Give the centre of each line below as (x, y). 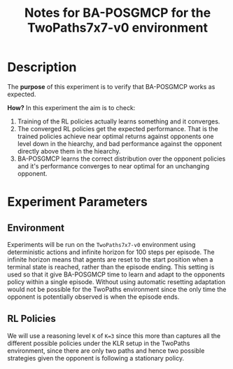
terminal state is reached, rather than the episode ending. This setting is (111, 267)
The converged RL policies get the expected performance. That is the (118, 128)
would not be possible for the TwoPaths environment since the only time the (117, 289)
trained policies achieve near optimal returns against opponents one (115, 136)
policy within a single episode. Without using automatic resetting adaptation (116, 281)
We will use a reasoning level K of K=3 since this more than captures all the (114, 335)
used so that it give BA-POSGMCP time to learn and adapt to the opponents (116, 274)
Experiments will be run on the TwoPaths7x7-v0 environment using (101, 244)
